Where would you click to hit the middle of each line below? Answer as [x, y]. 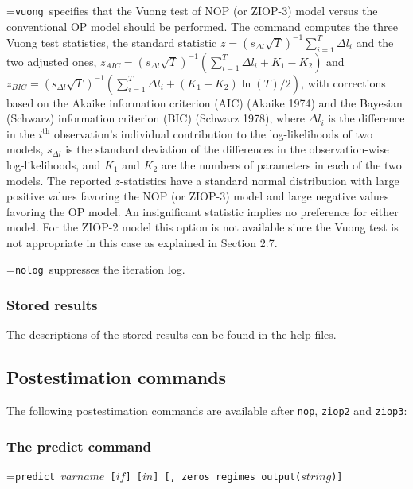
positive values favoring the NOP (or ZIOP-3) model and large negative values [198, 196]
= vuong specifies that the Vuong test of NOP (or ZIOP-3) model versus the [192, 10]
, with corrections [343, 82]
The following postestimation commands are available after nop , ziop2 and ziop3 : [207, 411]
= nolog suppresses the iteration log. [96, 269]
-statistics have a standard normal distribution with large [259, 180]
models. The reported [59, 180]
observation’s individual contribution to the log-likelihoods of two [214, 133]
